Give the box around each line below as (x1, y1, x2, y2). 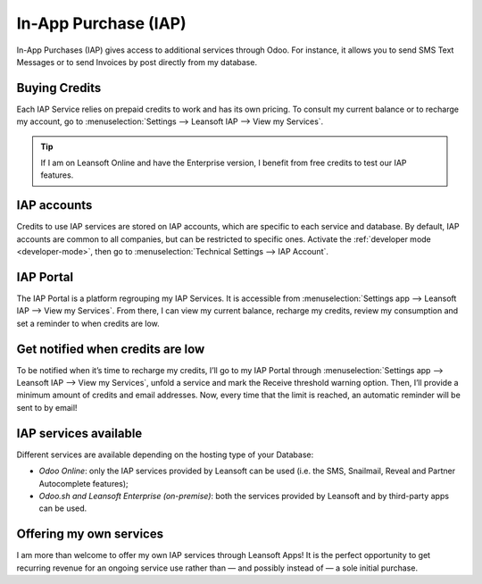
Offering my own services (16, 527, 164, 542)
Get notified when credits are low (16, 341, 205, 356)
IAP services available (16, 425, 143, 441)
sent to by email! (16, 402, 78, 413)
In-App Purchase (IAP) (16, 13, 187, 33)
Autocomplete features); (38, 478, 129, 488)
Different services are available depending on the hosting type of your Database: (16, 449, 314, 460)
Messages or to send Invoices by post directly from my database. (16, 56, 258, 67)
